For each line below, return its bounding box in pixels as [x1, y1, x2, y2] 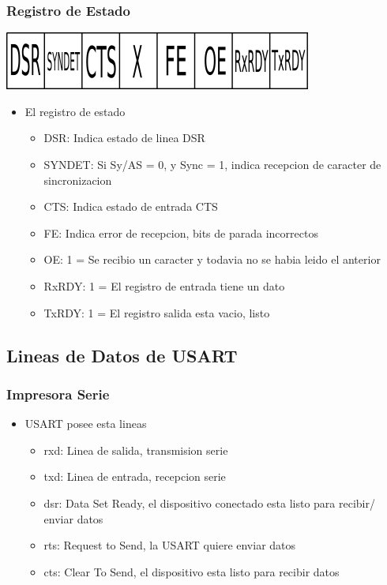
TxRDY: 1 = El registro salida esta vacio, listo [43, 304, 270, 321]
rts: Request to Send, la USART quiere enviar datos [43, 537, 296, 553]
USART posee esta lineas [24, 415, 147, 432]
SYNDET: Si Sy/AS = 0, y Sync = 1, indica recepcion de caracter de [43, 156, 381, 172]
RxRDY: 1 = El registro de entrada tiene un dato [43, 277, 285, 294]
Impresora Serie [6, 384, 110, 403]
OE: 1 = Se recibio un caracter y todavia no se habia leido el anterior [43, 251, 381, 268]
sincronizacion [43, 171, 112, 188]
